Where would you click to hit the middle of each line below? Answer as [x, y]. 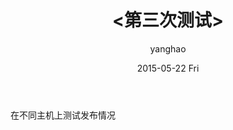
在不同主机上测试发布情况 [63, 115]
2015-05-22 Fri [168, 68]
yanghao [168, 48]
